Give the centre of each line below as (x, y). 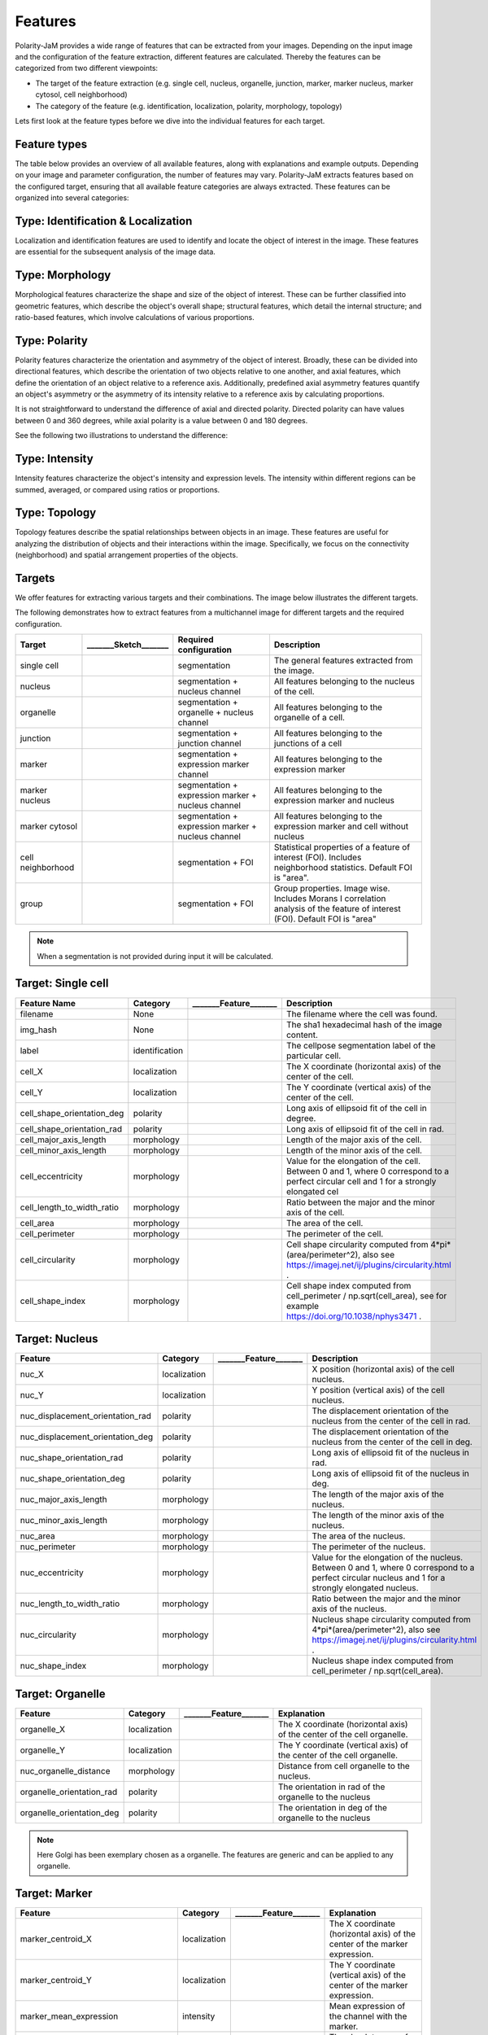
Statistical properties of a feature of (342, 847)
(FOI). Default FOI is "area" (325, 919)
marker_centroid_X (56, 1939)
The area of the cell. (325, 1223)
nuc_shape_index (53, 1666)
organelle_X (42, 1729)
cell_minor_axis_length (63, 1150)
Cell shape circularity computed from (357, 1244)
